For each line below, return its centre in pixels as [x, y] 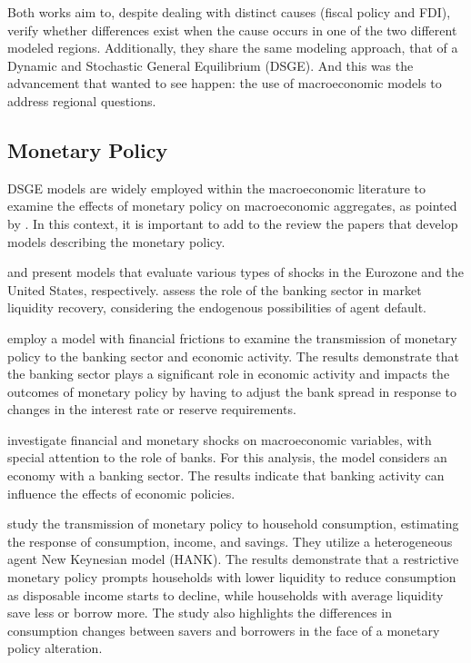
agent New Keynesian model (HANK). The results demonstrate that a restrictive [233, 559]
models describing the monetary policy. [116, 241]
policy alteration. [55, 648]
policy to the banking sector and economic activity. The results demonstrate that [234, 356]
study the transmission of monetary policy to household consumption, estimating [233, 524]
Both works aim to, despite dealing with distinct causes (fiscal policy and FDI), [229, 12]
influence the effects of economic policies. [121, 493]
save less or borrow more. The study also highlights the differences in [200, 613]
